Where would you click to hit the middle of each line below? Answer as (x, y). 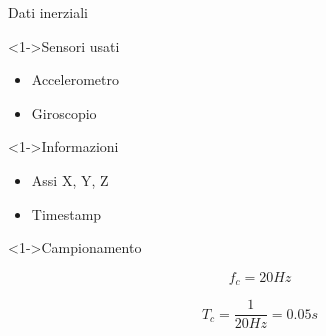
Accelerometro (75, 79)
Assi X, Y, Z (70, 179)
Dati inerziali (48, 12)
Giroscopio (64, 112)
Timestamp (66, 213)
